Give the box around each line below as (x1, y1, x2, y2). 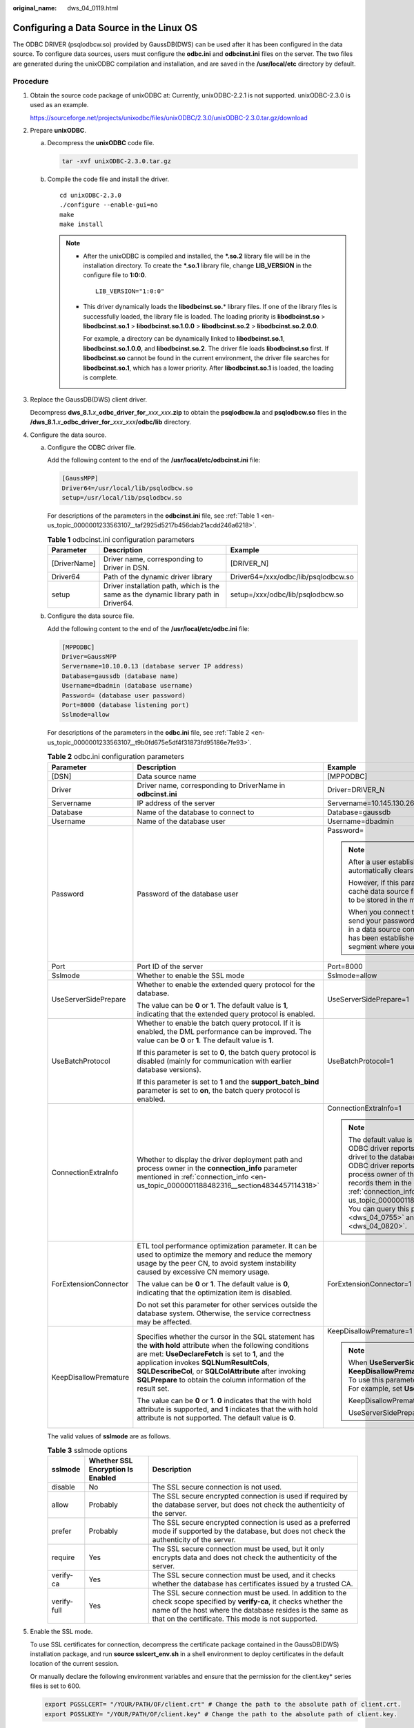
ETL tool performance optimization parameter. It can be (137, 1241, 317, 1250)
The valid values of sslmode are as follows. (47, 1431, 171, 1440)
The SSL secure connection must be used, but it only (152, 1544, 324, 1554)
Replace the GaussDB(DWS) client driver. (30, 395, 148, 404)
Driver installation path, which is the (103, 581, 220, 591)
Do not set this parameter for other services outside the (137, 1299, 317, 1309)
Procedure (12, 77, 49, 86)
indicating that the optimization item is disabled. (137, 1288, 293, 1297)
